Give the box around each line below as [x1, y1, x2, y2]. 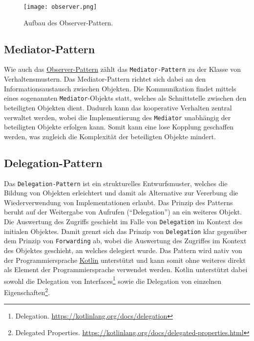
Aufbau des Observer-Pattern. [23, 17, 113, 27]
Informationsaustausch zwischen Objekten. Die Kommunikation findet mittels [4, 83, 236, 93]
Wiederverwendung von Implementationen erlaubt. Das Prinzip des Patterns [4, 197, 233, 207]
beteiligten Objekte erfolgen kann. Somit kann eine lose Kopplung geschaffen [4, 122, 233, 132]
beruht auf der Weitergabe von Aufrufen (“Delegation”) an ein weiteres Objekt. [4, 207, 242, 217]
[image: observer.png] [23, 3, 97, 10]
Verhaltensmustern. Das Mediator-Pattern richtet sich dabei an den [4, 74, 206, 84]
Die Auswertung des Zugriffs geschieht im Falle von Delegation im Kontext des [4, 216, 243, 227]
